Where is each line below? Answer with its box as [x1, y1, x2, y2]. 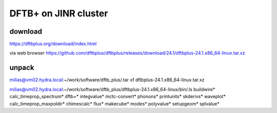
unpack [9, 63, 34, 72]
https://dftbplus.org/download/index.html [9, 41, 97, 47]
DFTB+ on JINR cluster [9, 8, 108, 19]
